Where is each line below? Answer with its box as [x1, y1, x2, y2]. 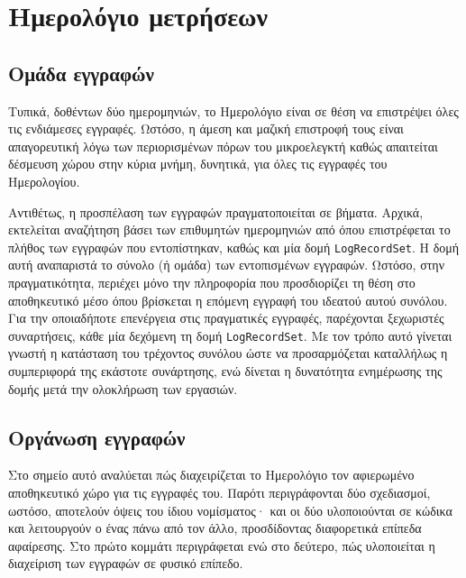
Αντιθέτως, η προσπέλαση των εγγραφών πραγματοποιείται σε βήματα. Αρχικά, [8, 202, 424, 221]
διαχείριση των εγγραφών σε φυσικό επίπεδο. [8, 554, 243, 573]
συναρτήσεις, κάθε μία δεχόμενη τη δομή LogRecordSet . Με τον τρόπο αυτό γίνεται [8, 326, 452, 344]
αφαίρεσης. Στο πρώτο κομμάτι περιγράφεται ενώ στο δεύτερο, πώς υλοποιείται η [8, 536, 435, 555]
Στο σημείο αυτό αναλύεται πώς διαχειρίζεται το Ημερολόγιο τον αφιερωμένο [8, 465, 415, 484]
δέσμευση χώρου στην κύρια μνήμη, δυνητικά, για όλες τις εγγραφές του [8, 154, 388, 173]
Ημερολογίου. [8, 171, 80, 190]
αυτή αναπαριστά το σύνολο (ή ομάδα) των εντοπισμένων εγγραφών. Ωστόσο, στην [8, 255, 444, 274]
